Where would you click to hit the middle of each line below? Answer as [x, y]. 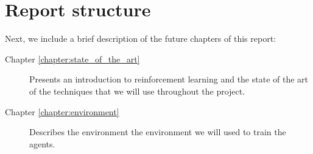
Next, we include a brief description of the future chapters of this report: [140, 38]
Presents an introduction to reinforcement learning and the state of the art [169, 79]
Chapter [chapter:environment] [62, 111]
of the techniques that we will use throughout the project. [137, 91]
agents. [42, 143]
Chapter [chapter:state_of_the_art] [72, 59]
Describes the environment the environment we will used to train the [158, 132]
